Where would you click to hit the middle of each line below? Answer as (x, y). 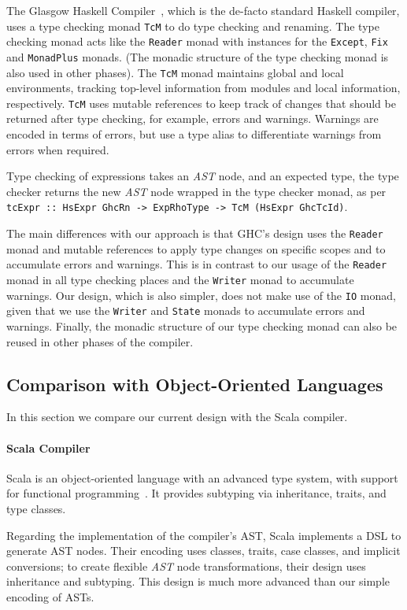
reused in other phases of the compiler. (100, 341)
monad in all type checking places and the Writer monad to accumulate (180, 279)
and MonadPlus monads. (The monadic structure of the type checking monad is (198, 56)
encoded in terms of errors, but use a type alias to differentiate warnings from (194, 134)
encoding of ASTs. (50, 596)
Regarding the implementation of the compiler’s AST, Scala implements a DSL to (204, 535)
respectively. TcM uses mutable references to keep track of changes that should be (201, 103)
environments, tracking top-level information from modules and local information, (203, 88)
